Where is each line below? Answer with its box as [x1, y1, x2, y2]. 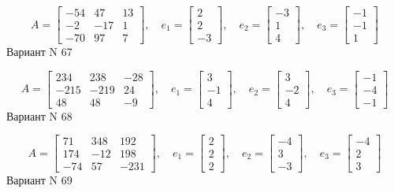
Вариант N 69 [6, 172, 72, 188]
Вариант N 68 [6, 107, 72, 124]
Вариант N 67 [6, 43, 72, 60]
